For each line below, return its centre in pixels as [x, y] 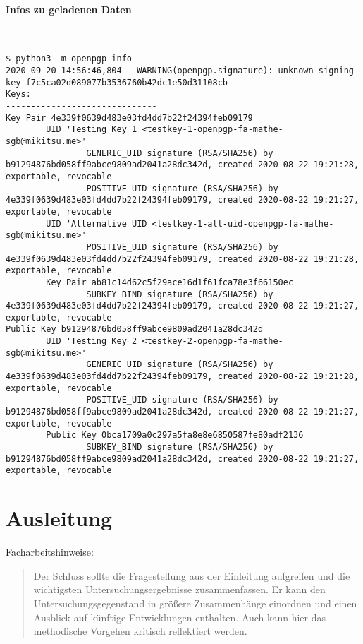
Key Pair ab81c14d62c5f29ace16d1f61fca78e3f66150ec [170, 282]
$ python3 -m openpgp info [69, 59]
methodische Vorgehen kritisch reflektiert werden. [140, 631]
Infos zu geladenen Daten [69, 9]
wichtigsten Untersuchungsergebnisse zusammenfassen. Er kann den [179, 589]
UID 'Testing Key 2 [92, 341]
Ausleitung [59, 518]
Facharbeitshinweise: [50, 552]
